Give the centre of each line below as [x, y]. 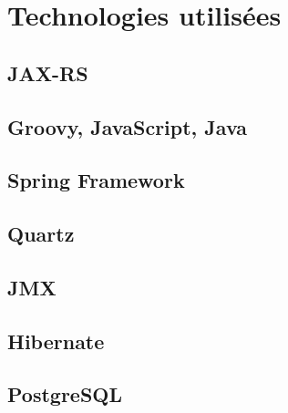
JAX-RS [48, 72]
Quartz [41, 234]
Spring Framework [96, 180]
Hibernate [56, 341]
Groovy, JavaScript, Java [128, 126]
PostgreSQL [65, 394]
